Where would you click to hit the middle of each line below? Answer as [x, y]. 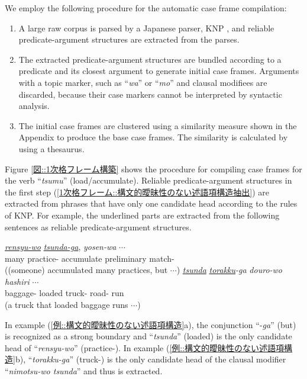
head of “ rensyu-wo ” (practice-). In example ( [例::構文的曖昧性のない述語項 [145, 347]
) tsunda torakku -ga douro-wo [229, 270]
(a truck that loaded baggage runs [67, 305]
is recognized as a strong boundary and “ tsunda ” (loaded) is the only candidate [148, 336]
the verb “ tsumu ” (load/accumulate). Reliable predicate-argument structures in [148, 180]
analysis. [34, 106]
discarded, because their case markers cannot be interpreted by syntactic [150, 94]
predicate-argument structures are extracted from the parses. [129, 39]
